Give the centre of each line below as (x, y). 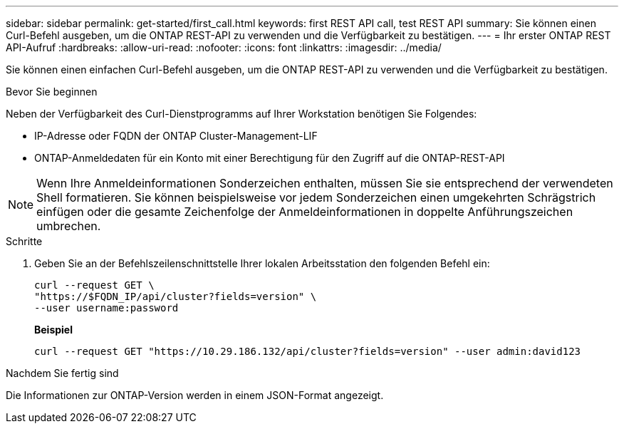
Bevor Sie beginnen (52, 92)
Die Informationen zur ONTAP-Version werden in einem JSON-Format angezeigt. (195, 395)
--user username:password (106, 308)
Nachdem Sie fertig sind (62, 373)
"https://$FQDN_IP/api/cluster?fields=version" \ (176, 296)
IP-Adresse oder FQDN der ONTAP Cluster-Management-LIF (176, 136)
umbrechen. (69, 226)
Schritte (24, 241)
